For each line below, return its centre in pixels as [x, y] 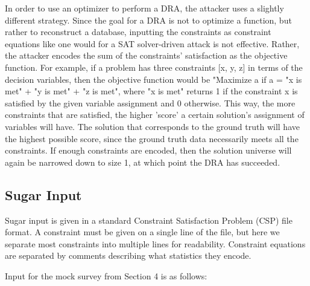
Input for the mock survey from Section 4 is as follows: [106, 275]
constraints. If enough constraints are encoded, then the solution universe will [148, 150]
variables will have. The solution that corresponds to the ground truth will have [152, 126]
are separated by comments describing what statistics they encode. [128, 255]
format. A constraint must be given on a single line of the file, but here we [142, 232]
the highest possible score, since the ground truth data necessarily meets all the [152, 138]
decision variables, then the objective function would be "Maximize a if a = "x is [153, 79]
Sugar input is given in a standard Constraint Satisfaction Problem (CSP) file [149, 220]
